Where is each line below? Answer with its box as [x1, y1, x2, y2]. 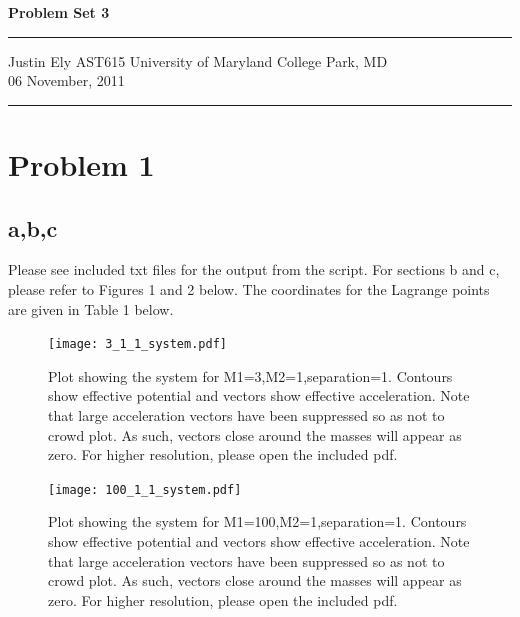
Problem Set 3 [8, 2, 110, 22]
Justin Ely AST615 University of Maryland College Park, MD [8, 50, 388, 71]
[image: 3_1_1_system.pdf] [48, 337, 227, 352]
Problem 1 [8, 143, 155, 184]
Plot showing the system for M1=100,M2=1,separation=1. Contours [48, 511, 467, 532]
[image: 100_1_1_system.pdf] [48, 482, 242, 497]
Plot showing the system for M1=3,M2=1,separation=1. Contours [48, 365, 453, 386]
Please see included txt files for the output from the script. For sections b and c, [8, 259, 500, 280]
